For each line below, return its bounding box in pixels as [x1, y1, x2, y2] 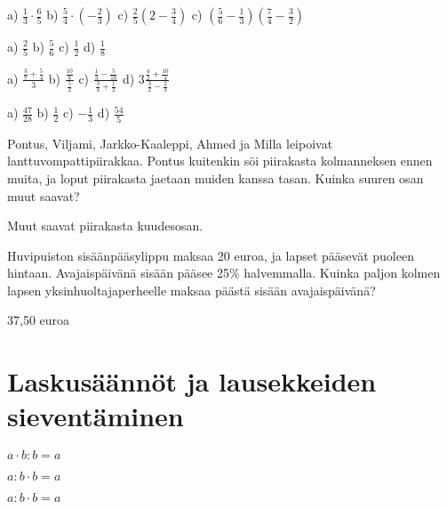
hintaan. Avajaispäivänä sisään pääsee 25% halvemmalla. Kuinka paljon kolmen [7, 263, 441, 282]
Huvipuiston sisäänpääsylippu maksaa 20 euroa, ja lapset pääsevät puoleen [7, 246, 414, 264]
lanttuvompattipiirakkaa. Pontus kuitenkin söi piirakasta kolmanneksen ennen [7, 151, 433, 170]
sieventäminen [7, 398, 184, 434]
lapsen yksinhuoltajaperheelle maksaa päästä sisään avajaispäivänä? [7, 280, 376, 299]
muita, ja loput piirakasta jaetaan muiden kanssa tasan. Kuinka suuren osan [7, 168, 424, 187]
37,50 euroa [7, 311, 70, 329]
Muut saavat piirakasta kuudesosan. [7, 216, 204, 235]
